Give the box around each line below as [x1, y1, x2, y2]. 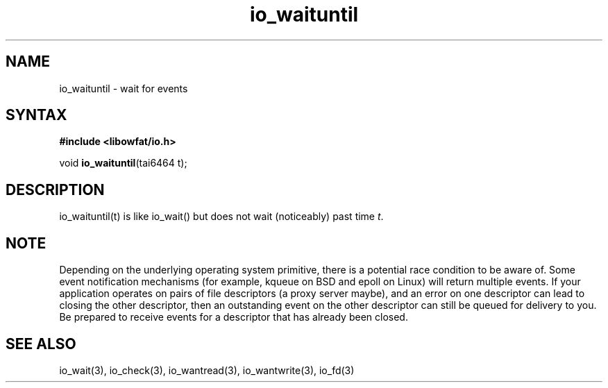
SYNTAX [6, 106, 67, 124]
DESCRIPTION [6, 180, 105, 199]
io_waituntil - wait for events [59, 82, 188, 94]
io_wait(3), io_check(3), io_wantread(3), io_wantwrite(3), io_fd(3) [59, 364, 355, 376]
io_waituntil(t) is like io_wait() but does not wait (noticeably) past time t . [59, 210, 384, 223]
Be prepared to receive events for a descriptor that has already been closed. [59, 311, 408, 323]
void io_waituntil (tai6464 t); [59, 157, 187, 169]
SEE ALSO [6, 335, 76, 353]
